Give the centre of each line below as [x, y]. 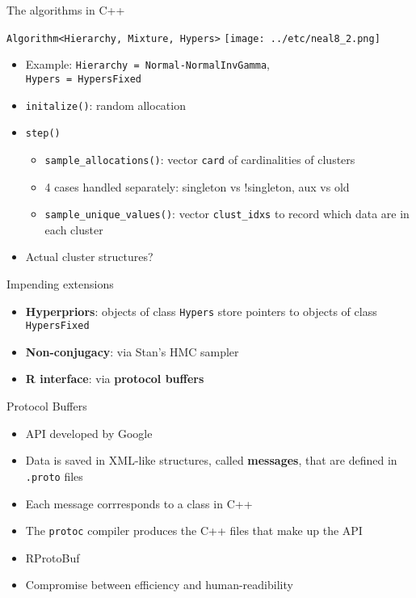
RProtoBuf [53, 557]
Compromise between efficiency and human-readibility [159, 585]
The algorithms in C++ [66, 10]
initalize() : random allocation [105, 105]
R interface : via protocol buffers [115, 379]
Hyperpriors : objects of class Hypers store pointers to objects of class [201, 311]
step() [43, 134]
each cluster [74, 229]
